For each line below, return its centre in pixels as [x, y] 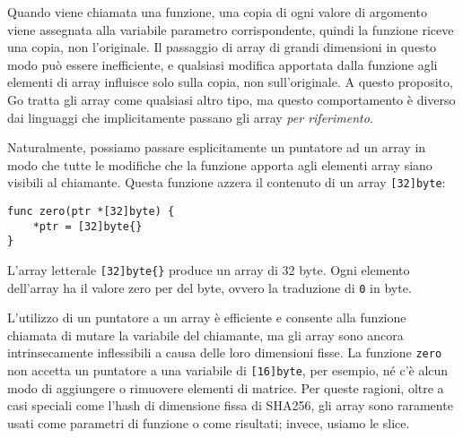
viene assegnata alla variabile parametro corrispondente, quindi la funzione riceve [231, 29]
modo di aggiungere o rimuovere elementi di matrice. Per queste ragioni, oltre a [226, 387]
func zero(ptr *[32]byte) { [91, 211]
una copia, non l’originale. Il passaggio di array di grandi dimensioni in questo [222, 47]
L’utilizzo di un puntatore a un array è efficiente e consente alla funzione [207, 318]
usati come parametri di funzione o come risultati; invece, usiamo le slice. [209, 422]
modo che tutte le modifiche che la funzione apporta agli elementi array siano [220, 164]
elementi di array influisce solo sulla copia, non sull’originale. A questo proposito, [230, 82]
